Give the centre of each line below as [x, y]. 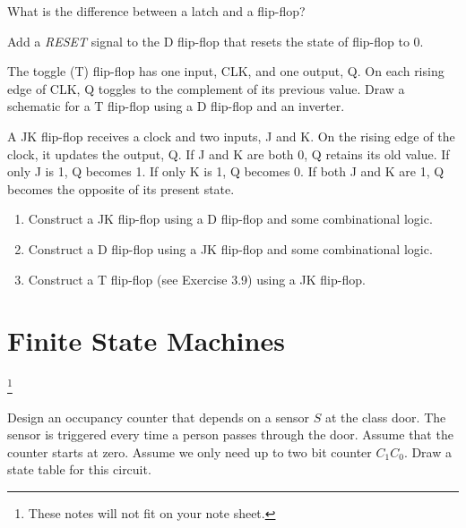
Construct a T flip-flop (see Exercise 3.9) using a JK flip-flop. [197, 279]
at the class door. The [385, 417]
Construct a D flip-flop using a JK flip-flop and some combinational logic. [230, 248]
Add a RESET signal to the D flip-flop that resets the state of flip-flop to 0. [216, 41]
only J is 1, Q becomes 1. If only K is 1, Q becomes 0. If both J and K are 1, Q [226, 171]
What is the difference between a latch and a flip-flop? [156, 11]
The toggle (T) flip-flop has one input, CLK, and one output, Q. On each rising [226, 71]
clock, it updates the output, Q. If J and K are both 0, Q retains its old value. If [229, 153]
